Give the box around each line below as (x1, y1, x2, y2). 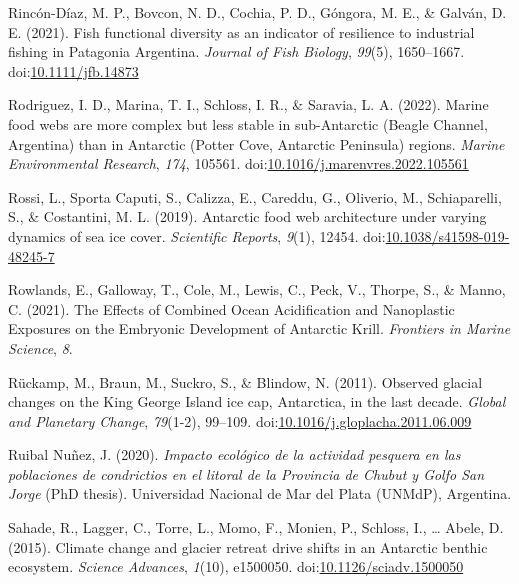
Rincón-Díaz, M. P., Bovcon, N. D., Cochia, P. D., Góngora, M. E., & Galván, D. (8, 2, 507, 22)
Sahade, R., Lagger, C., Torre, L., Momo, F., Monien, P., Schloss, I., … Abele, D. (8, 517, 504, 538)
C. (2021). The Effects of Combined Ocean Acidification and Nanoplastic (8, 298, 455, 319)
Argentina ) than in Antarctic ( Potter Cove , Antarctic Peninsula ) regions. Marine (8, 133, 505, 154)
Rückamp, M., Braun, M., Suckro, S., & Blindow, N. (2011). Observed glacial (8, 371, 483, 392)
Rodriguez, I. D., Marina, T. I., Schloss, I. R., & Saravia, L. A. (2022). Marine (8, 94, 489, 115)
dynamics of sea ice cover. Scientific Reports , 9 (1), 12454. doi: (8, 225, 386, 246)
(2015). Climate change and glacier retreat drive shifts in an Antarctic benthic (8, 536, 488, 557)
